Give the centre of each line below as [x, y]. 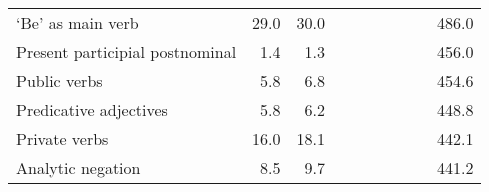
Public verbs [59, 80]
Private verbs [62, 138]
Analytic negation [78, 167]
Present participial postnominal [126, 51]
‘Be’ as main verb [77, 22]
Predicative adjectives [92, 109]
